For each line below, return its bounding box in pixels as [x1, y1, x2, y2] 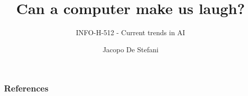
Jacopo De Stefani [102, 44, 159, 54]
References [4, 82, 49, 94]
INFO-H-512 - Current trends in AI [76, 27, 185, 38]
